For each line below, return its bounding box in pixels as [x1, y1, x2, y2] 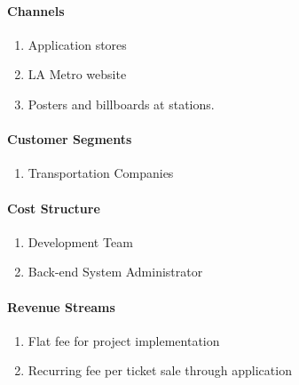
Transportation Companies [28, 164, 174, 182]
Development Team [28, 232, 133, 251]
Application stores [28, 35, 127, 53]
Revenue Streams [7, 297, 115, 316]
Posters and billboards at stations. [28, 94, 215, 113]
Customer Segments [7, 130, 132, 148]
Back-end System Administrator [28, 262, 203, 281]
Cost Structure [7, 198, 100, 217]
